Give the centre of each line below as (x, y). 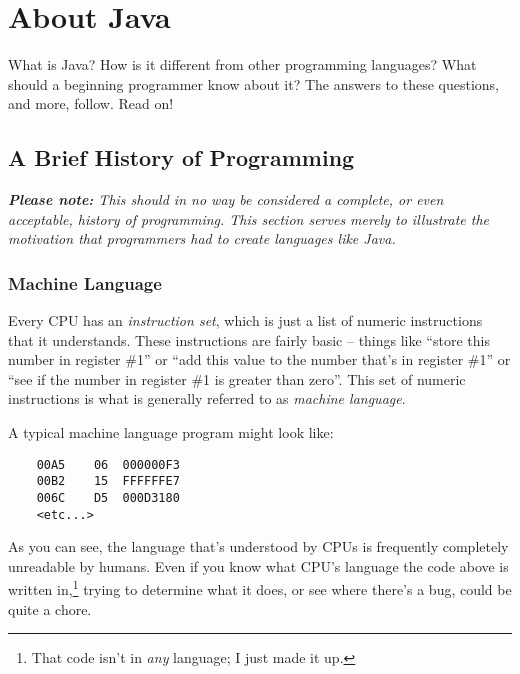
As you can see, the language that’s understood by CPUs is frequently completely (258, 546)
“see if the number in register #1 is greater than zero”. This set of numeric (237, 378)
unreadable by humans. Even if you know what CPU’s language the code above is (258, 565)
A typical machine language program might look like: (171, 432)
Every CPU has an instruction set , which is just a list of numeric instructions (245, 320)
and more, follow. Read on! (91, 103)
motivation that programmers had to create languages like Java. (202, 238)
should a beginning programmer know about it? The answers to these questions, (254, 83)
